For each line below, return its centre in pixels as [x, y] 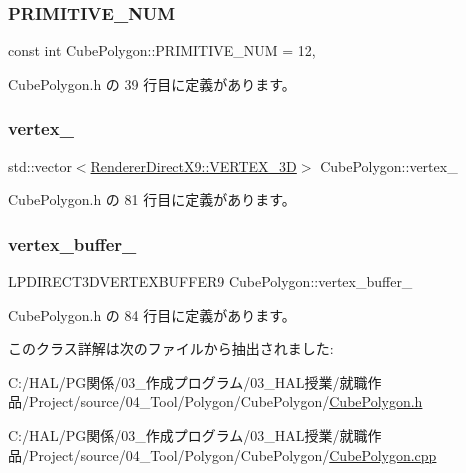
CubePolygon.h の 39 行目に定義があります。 [152, 83]
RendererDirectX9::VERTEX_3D [193, 165]
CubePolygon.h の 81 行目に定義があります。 [152, 199]
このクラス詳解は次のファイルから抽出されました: [171, 348]
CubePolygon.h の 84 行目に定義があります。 [152, 314]
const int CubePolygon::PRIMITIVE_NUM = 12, [162, 50]
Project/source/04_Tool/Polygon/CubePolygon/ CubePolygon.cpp [232, 454]
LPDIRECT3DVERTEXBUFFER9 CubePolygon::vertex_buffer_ [210, 281]
